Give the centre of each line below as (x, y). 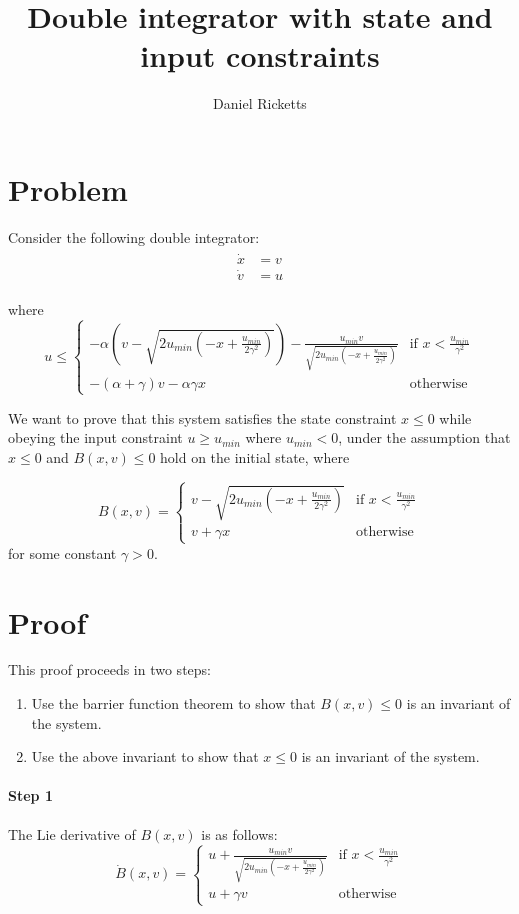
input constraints (260, 55)
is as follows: (239, 833)
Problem (68, 188)
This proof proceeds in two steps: (109, 669)
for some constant (62, 552)
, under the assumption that (424, 437)
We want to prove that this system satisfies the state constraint (202, 417)
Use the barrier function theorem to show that (173, 703)
